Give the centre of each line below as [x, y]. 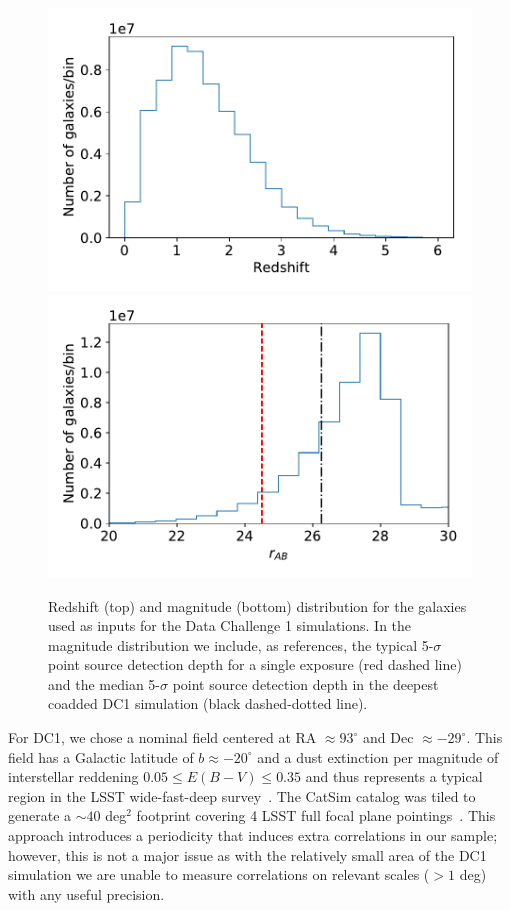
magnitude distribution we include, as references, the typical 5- [241, 644]
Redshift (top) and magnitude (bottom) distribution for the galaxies [257, 605]
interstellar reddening [73, 776]
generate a [40, 815]
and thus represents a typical [394, 776]
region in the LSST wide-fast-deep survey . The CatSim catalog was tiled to [242, 795]
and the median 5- [104, 683]
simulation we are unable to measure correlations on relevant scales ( [219, 874]
